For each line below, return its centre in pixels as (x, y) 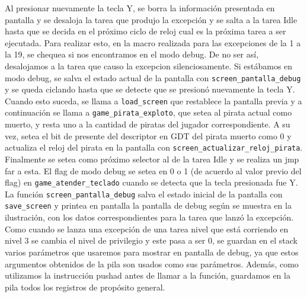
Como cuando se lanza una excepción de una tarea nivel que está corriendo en (147, 229)
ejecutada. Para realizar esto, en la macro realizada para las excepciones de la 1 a (153, 42)
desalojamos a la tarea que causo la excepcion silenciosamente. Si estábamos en (149, 66)
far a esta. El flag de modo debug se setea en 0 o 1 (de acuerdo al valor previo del (153, 170)
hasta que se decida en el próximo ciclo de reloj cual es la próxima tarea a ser (145, 31)
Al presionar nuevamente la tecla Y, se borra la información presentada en (140, 8)
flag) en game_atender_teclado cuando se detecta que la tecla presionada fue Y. (151, 182)
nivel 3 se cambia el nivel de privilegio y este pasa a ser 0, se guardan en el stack (151, 240)
